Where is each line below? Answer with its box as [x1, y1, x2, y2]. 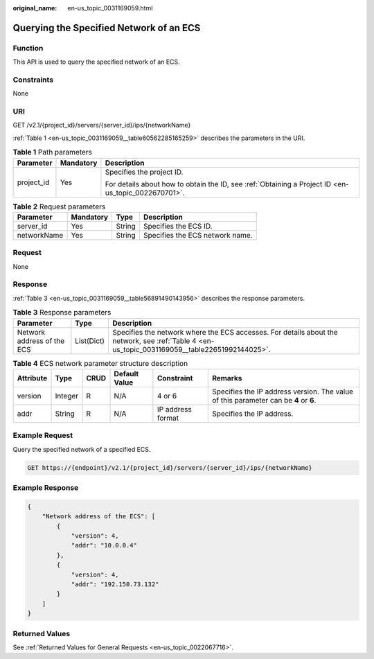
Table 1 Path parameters [12, 148, 93, 157]
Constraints [12, 75, 54, 85]
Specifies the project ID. [105, 167, 184, 177]
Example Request [12, 430, 73, 440]
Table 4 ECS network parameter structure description [12, 358, 188, 368]
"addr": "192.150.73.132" [71, 581, 159, 588]
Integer [55, 392, 79, 401]
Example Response [12, 483, 79, 493]
